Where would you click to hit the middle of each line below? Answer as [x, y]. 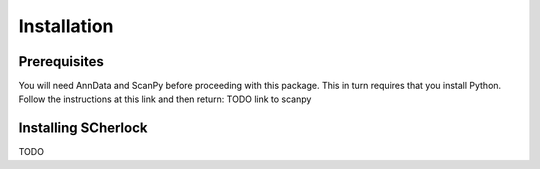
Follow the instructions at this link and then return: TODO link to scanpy [165, 99]
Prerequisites [61, 61]
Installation [66, 26]
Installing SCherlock [83, 128]
